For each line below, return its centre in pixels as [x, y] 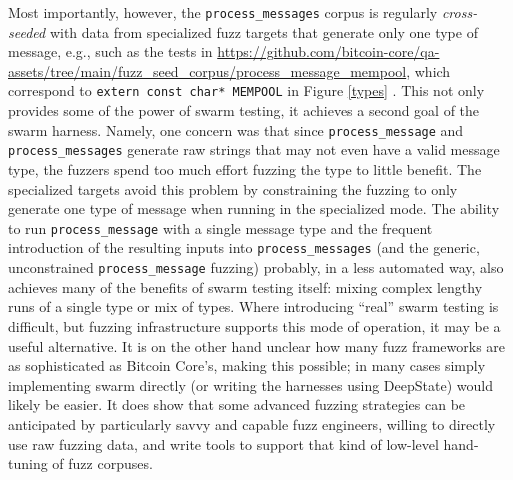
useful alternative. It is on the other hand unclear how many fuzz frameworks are [257, 345]
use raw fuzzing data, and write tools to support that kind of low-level [223, 443]
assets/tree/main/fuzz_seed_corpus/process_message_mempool [207, 70]
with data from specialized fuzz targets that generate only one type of [263, 31]
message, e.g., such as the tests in [110, 51]
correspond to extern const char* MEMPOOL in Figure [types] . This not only [246, 90]
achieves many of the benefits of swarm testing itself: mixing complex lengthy [245, 286]
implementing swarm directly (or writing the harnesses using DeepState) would [250, 384]
